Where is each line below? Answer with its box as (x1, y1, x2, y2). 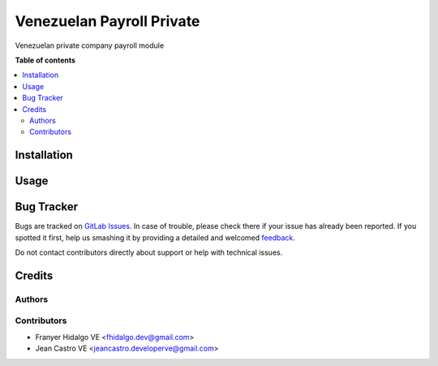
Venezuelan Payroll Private (15, 12, 200, 30)
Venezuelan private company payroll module (15, 41, 165, 50)
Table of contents (15, 55, 76, 65)
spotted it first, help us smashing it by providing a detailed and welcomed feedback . (15, 232, 296, 243)
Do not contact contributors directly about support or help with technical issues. (15, 248, 283, 257)
